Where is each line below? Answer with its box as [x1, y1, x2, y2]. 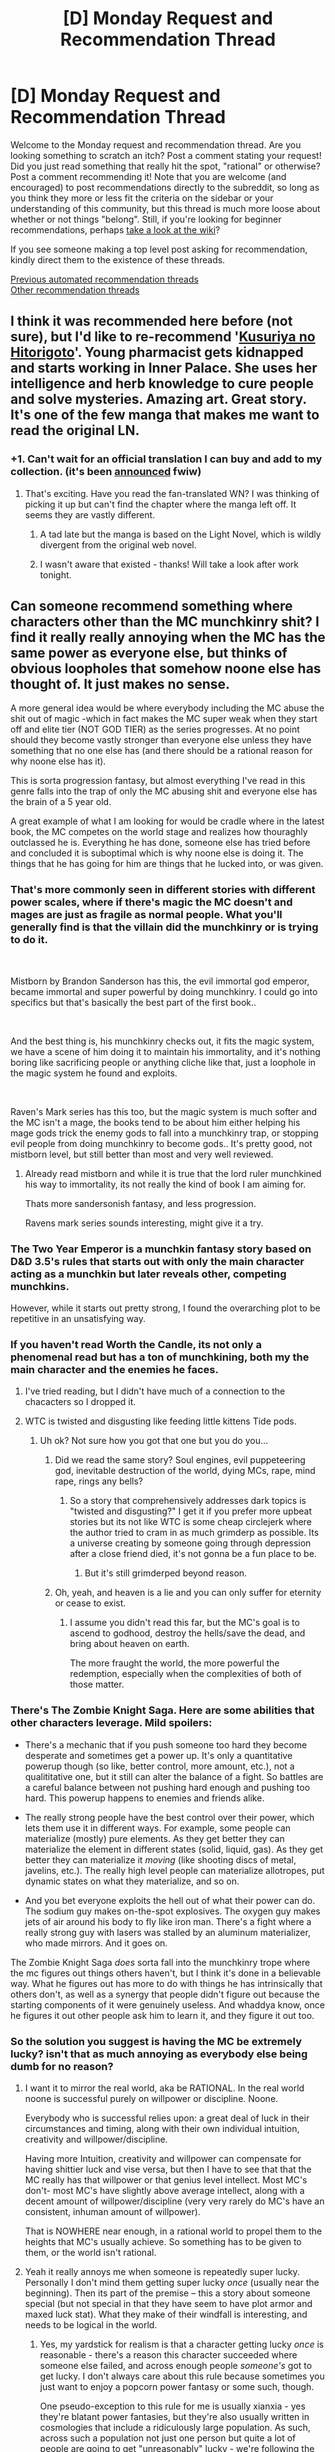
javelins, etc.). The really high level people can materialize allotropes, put [24, 1864, 325, 1876]
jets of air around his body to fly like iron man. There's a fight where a [24, 1915, 312, 1927]
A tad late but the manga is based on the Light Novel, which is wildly [39, 528, 322, 540]
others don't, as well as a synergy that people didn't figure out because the [10, 1988, 320, 2000]
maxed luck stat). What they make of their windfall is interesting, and [24, 2308, 308, 2320]
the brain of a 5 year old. [10, 796, 112, 808]
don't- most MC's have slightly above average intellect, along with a [24, 2184, 305, 2196]
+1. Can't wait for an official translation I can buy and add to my [10, 452, 323, 466]
